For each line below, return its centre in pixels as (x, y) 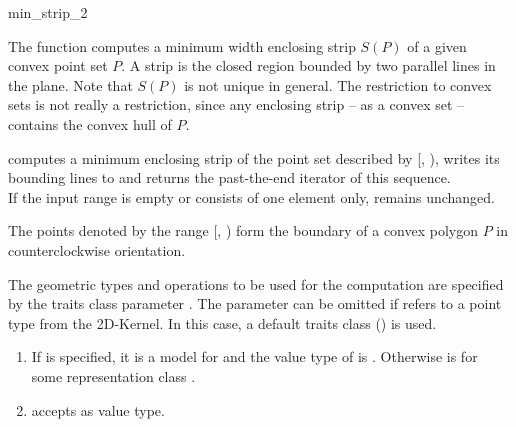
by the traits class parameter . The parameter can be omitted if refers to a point (255, 303)
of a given (437, 45)
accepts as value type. (98, 409)
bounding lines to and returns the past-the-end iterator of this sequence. (229, 177)
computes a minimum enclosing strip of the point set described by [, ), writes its (254, 157)
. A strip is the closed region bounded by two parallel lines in (308, 65)
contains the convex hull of (90, 123)
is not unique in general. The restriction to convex (338, 84)
